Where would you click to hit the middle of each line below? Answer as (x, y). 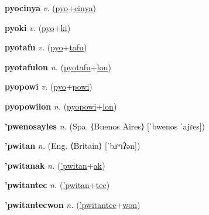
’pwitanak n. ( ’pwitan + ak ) (55, 165)
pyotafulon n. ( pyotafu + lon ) (58, 66)
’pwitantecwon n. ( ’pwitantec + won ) (73, 204)
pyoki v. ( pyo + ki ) (38, 27)
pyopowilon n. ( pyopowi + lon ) (61, 106)
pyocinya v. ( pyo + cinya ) (50, 8)
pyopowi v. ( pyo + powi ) (49, 86)
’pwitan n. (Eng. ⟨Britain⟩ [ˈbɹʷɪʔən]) (73, 146)
